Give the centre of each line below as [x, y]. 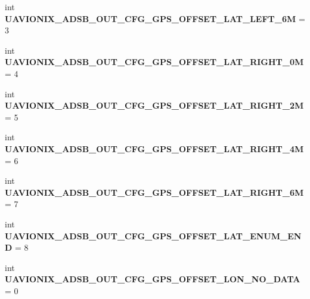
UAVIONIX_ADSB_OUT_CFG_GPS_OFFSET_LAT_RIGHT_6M [154, 192]
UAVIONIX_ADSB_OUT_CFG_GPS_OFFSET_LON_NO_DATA [153, 279]
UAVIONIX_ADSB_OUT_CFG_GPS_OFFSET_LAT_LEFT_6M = [155, 18]
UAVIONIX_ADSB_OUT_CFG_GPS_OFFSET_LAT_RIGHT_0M [154, 62]
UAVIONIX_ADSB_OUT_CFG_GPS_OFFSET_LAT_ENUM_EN [153, 235]
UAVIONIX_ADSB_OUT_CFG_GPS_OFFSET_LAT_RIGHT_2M [154, 105]
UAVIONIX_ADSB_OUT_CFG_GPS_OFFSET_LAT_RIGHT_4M [154, 148]
